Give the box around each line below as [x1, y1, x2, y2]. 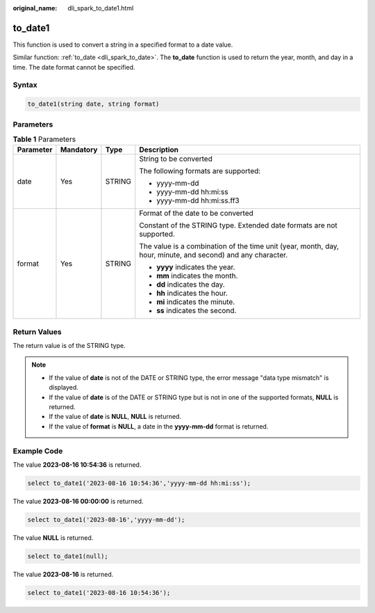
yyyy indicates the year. [156, 262, 235, 272]
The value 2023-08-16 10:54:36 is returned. [12, 460, 142, 469]
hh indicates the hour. [156, 289, 228, 298]
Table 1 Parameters [12, 134, 76, 144]
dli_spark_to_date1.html [67, 4, 134, 12]
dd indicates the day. [156, 280, 225, 289]
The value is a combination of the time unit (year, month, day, [139, 241, 340, 251]
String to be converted [139, 154, 213, 164]
